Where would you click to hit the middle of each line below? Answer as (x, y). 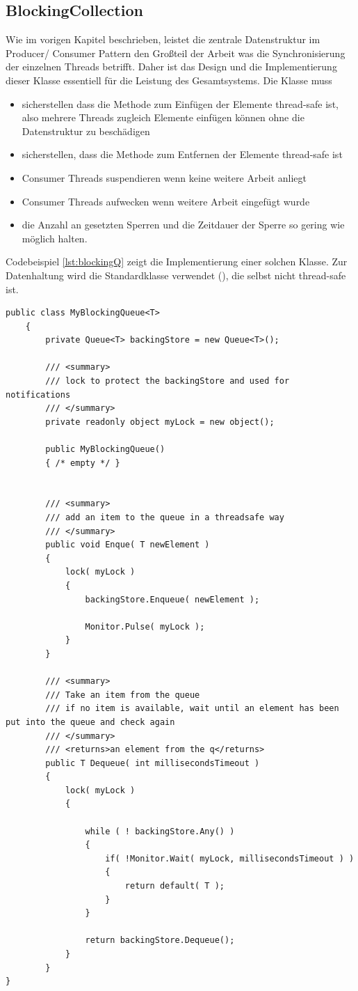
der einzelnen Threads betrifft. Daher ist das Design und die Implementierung (171, 67)
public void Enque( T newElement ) (128, 545)
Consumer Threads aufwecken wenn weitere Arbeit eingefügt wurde (166, 201)
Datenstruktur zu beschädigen (86, 131)
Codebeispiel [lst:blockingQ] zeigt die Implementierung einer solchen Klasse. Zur (177, 262)
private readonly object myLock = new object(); (160, 422)
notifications (38, 395)
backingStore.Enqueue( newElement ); (172, 599)
